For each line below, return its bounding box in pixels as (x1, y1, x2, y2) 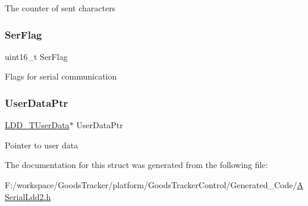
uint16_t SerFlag (5, 50, 68, 62)
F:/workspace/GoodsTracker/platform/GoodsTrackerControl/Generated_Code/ (5, 179, 297, 191)
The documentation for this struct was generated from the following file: (5, 159, 268, 171)
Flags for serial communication (5, 70, 117, 83)
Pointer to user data (5, 138, 78, 151)
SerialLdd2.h (5, 190, 51, 202)
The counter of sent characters (5, 2, 116, 14)
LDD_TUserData (5, 119, 70, 131)
